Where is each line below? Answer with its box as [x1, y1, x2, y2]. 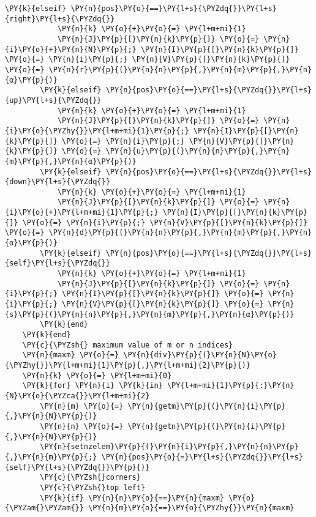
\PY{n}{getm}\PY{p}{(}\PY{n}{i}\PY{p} [127, 401, 286, 411]
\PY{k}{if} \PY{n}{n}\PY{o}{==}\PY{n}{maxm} [40, 493, 224, 502]
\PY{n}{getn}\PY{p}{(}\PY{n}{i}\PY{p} [127, 422, 286, 431]
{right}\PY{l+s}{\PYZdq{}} [5, 14, 115, 23]
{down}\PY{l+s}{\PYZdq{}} [5, 177, 110, 187]
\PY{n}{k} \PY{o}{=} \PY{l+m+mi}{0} [22, 371, 172, 380]
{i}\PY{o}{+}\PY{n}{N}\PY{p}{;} [5, 45, 137, 54]
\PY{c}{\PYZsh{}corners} [40, 473, 141, 482]
